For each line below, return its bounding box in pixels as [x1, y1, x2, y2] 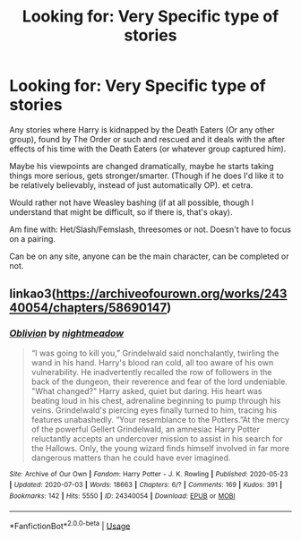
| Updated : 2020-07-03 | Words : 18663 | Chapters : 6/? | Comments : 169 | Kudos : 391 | [9, 481, 282, 490]
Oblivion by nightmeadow [9, 327, 124, 339]
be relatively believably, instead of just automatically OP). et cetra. [9, 179, 254, 190]
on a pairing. [9, 233, 56, 244]
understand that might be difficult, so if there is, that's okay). [9, 206, 233, 217]
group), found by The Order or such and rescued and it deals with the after [9, 133, 285, 144]
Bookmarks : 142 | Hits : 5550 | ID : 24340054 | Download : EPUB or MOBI [9, 491, 236, 501]
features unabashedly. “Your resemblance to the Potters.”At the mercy [30, 414, 290, 424]
